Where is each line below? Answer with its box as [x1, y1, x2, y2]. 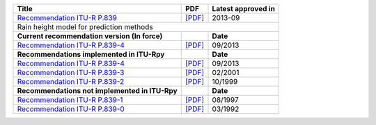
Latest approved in [212, 4, 275, 13]
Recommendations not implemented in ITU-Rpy [17, 86, 178, 95]
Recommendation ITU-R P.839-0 [17, 104, 125, 114]
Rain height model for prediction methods [17, 22, 153, 31]
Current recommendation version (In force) [17, 31, 163, 41]
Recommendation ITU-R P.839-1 [17, 95, 123, 104]
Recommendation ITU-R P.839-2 [17, 77, 125, 86]
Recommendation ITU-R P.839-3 [17, 68, 125, 77]
